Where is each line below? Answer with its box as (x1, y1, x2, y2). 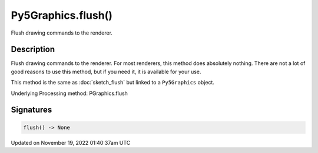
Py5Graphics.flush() (11, 9, 113, 22)
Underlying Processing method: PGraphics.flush (11, 90, 128, 97)
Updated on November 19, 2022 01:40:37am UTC (11, 139, 131, 146)
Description (11, 45, 55, 55)
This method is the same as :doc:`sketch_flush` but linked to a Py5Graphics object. (11, 79, 215, 86)
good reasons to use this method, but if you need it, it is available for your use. (11, 68, 201, 75)
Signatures (11, 105, 52, 115)
